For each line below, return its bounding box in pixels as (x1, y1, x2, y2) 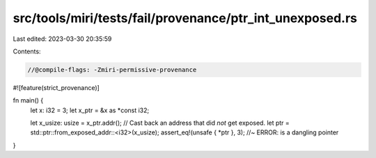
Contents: (13, 47, 41, 55)
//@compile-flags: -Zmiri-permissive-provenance (27, 66, 197, 73)
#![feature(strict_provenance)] (13, 83, 100, 91)
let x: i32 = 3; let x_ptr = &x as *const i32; (30, 106, 150, 114)
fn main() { (13, 96, 44, 105)
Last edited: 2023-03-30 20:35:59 (13, 35, 112, 43)
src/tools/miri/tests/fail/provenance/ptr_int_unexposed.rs (13, 10, 358, 26)
